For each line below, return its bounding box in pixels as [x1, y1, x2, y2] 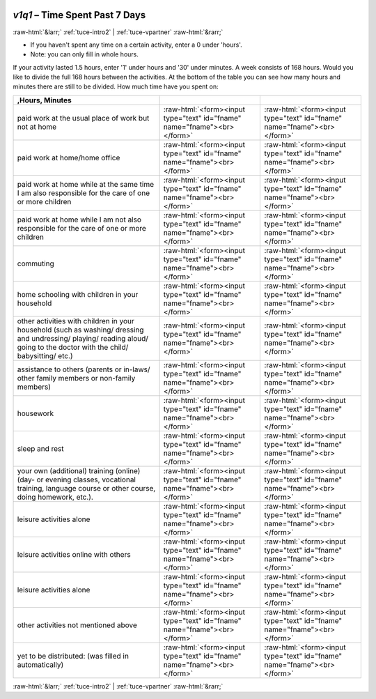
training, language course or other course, [17, 483, 156, 493]
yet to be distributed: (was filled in [17, 651, 129, 661]
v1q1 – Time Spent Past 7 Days [13, 9, 146, 21]
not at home [17, 122, 57, 132]
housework [17, 408, 54, 418]
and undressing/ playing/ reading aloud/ [17, 333, 149, 343]
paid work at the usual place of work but [17, 113, 150, 123]
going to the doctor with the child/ [17, 342, 129, 352]
